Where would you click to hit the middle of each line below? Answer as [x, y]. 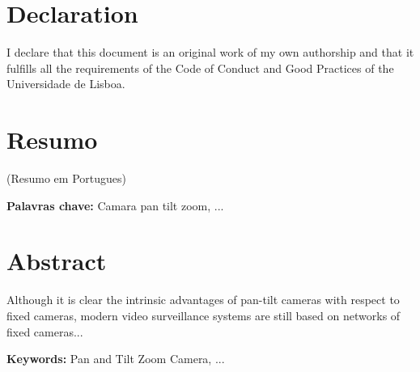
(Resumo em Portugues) [66, 178]
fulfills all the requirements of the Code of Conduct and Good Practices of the [200, 68]
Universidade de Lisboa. [66, 84]
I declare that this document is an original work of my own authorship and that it [210, 52]
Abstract [57, 261]
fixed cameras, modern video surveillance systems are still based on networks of [204, 315]
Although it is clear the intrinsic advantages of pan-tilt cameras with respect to [203, 300]
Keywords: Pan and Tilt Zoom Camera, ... [116, 359]
